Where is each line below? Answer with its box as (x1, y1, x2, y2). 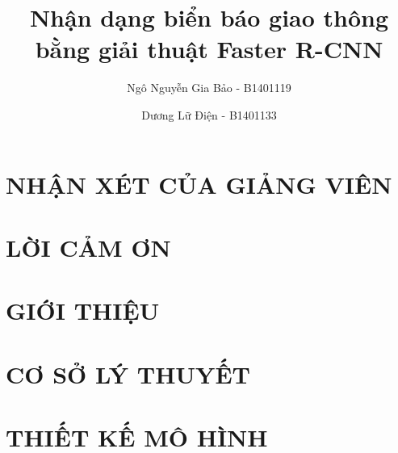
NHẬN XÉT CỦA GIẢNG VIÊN (6, 167, 392, 200)
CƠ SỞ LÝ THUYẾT (6, 357, 251, 390)
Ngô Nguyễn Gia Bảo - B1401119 (127, 79, 291, 96)
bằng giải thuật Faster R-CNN (35, 32, 383, 65)
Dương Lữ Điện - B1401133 (141, 106, 277, 123)
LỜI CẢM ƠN (6, 230, 171, 263)
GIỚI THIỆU (6, 294, 160, 327)
